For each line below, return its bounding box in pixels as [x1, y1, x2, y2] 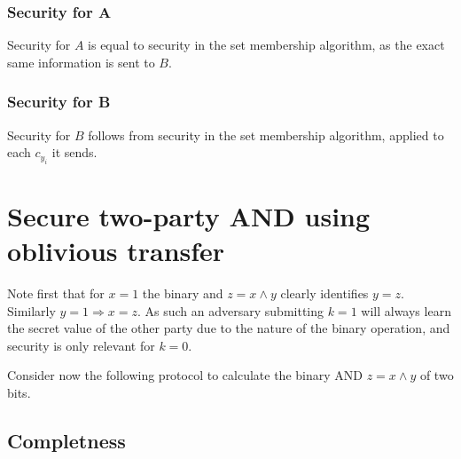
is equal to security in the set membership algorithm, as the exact [88, 36, 445, 54]
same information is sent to [7, 52, 155, 71]
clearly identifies [280, 283, 369, 302]
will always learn [361, 301, 451, 320]
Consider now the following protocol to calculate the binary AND [7, 366, 363, 384]
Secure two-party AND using [7, 197, 371, 233]
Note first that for [7, 283, 105, 302]
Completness [7, 426, 126, 454]
